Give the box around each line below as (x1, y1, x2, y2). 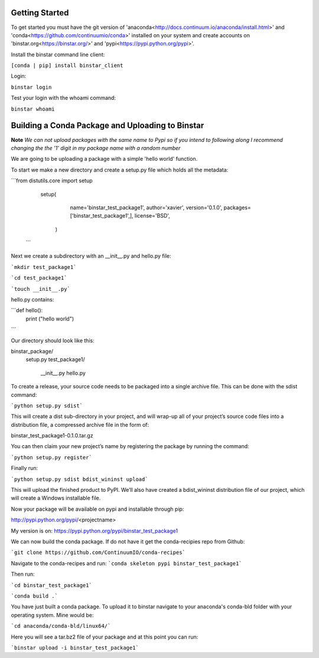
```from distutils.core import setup (11, 177, 93, 184)
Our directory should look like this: (11, 337, 95, 344)
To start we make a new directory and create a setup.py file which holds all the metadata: (11, 166, 229, 173)
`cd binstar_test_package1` (11, 582, 93, 588)
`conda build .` (11, 592, 58, 599)
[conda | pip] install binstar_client (11, 62, 123, 69)
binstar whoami (11, 105, 56, 112)
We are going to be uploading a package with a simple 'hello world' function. (11, 155, 198, 163)
